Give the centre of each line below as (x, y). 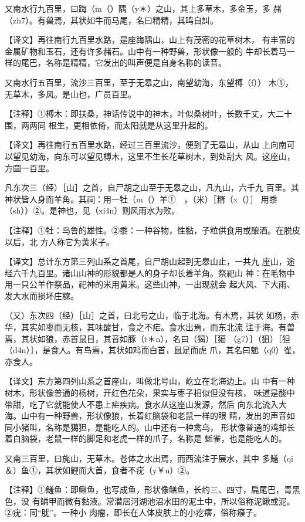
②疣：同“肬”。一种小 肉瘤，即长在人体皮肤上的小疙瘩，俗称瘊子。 (133, 512)
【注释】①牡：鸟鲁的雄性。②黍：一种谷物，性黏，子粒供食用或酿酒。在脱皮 (152, 230)
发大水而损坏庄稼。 (42, 295)
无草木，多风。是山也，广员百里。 (70, 94)
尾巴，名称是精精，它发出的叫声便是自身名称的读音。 (123, 62)
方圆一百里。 (29, 167)
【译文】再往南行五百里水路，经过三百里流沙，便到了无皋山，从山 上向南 (146, 145)
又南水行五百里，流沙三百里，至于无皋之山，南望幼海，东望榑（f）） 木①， (149, 82)
